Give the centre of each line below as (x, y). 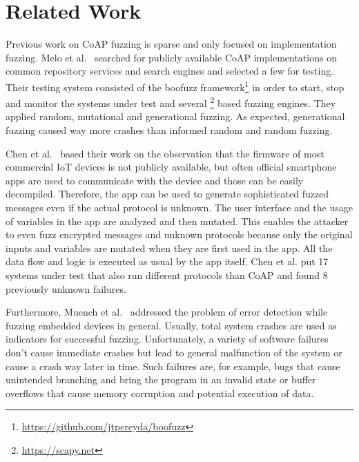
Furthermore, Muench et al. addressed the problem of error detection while (167, 312)
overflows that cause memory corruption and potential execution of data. (160, 393)
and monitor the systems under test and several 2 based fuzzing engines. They (171, 102)
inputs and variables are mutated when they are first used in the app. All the (169, 248)
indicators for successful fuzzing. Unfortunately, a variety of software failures (167, 339)
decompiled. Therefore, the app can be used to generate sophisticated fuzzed (167, 194)
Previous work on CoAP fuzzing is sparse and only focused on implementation (171, 44)
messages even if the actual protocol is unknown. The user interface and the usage (179, 207)
